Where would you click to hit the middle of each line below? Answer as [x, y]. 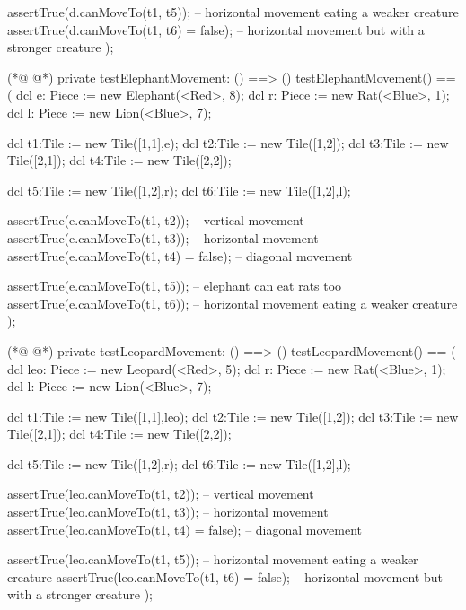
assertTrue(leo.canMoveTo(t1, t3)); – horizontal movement [168, 512]
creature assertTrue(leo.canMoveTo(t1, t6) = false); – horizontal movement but [225, 576]
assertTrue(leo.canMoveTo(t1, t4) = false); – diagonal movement [185, 529]
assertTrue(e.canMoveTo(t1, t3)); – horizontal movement [163, 237]
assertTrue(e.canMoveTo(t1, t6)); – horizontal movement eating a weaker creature [233, 303]
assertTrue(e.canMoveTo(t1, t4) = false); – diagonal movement [180, 255]
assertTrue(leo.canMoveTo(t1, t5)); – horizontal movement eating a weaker [213, 559]
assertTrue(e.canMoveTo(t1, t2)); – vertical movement [156, 220]
